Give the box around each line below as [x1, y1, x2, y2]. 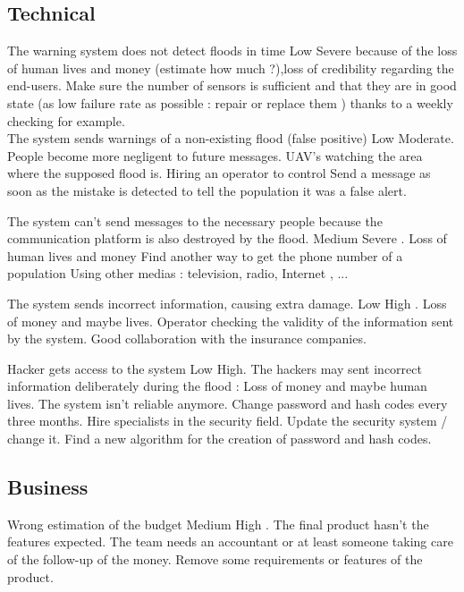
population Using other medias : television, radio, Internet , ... [7, 264, 349, 283]
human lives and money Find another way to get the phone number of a [7, 246, 403, 265]
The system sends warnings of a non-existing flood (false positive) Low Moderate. [7, 129, 454, 148]
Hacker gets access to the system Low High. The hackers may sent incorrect [7, 359, 422, 377]
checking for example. [7, 111, 125, 130]
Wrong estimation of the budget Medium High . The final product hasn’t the [7, 514, 429, 533]
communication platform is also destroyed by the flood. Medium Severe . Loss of [7, 229, 447, 248]
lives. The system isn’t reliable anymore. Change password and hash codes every [7, 393, 448, 412]
